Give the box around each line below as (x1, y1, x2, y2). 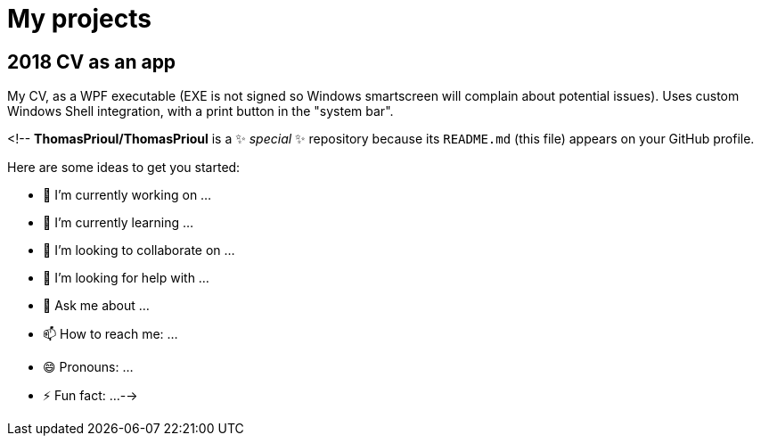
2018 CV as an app (7, 50, 176, 73)
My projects (7, 4, 151, 34)
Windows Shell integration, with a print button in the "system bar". (7, 103, 394, 119)
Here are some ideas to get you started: (7, 160, 241, 176)
